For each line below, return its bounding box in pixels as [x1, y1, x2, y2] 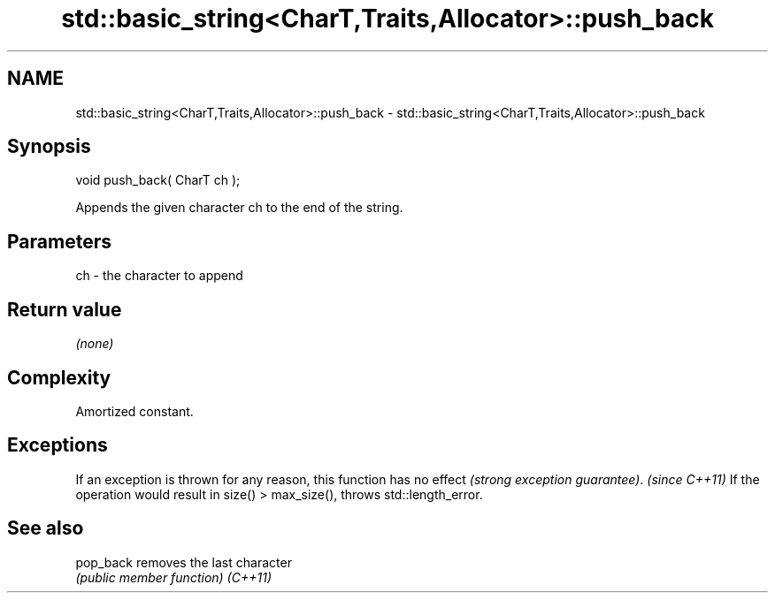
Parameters [7, 230, 111, 253]
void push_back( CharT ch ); [75, 172, 241, 188]
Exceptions [7, 434, 108, 457]
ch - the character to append [75, 268, 243, 284]
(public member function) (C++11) [75, 569, 272, 585]
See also [7, 517, 84, 540]
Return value [7, 298, 122, 321]
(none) [75, 336, 114, 352]
